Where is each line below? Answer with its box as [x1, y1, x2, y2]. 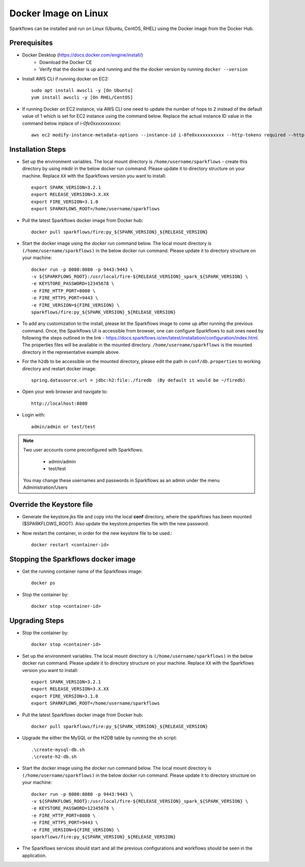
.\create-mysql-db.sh [31, 746, 85, 752]
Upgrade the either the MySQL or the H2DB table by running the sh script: [22, 735, 177, 741]
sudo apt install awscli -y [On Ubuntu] [31, 88, 133, 94]
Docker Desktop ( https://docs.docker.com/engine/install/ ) [22, 52, 143, 58]
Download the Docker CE [39, 59, 93, 65]
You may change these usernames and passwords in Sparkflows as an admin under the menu [23, 477, 220, 483]
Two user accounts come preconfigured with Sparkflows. [23, 447, 143, 453]
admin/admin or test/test [31, 424, 96, 430]
